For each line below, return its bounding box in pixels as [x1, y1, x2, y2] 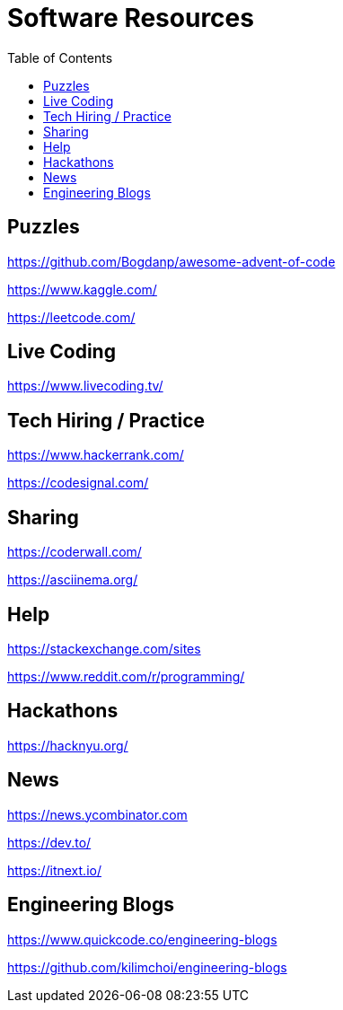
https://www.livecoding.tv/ [7, 378, 163, 394]
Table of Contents [7, 49, 113, 66]
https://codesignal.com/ [7, 475, 149, 491]
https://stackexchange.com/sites [7, 640, 201, 656]
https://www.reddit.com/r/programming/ [7, 668, 245, 684]
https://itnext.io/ [7, 862, 101, 878]
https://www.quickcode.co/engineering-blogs [7, 931, 277, 947]
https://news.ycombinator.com [7, 806, 188, 822]
